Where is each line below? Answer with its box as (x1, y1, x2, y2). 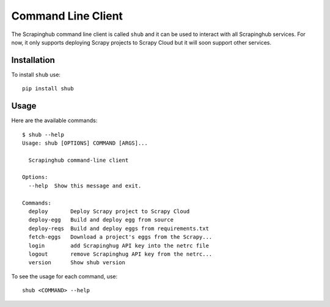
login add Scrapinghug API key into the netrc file (28, 242, 209, 249)
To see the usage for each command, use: (11, 272, 118, 280)
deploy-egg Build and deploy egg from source (28, 217, 174, 223)
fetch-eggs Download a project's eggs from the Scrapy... (28, 234, 213, 240)
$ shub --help (22, 131, 64, 138)
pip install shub (22, 85, 74, 92)
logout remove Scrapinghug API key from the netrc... (28, 251, 213, 258)
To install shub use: (11, 71, 61, 78)
